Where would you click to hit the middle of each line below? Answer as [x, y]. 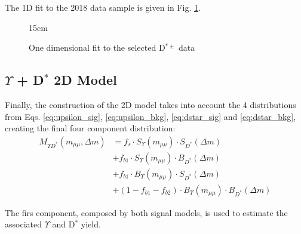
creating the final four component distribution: [90, 128]
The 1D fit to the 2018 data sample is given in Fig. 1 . [103, 7]
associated [23, 224]
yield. [91, 224]
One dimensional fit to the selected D [97, 47]
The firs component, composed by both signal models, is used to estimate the [146, 212]
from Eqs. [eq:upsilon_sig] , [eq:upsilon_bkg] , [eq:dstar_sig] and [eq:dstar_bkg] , [150, 116]
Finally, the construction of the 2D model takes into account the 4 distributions [150, 104]
